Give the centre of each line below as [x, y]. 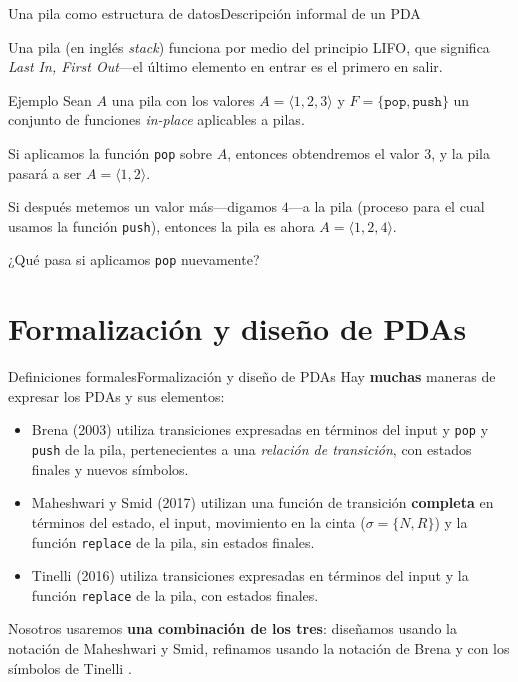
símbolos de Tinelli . [70, 667]
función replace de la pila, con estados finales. [175, 594]
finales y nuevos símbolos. [110, 468]
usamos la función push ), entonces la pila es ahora [161, 225]
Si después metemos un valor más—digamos [143, 206]
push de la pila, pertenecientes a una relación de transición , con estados [251, 449]
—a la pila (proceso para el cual [386, 206]
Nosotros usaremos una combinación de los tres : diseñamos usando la [232, 628]
